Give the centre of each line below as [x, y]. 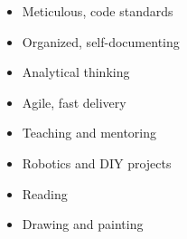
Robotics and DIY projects [97, 163]
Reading [45, 193]
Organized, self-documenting [101, 41]
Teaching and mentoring [89, 133]
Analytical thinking [76, 72]
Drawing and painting [83, 224]
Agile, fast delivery [74, 102]
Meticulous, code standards [98, 11]
